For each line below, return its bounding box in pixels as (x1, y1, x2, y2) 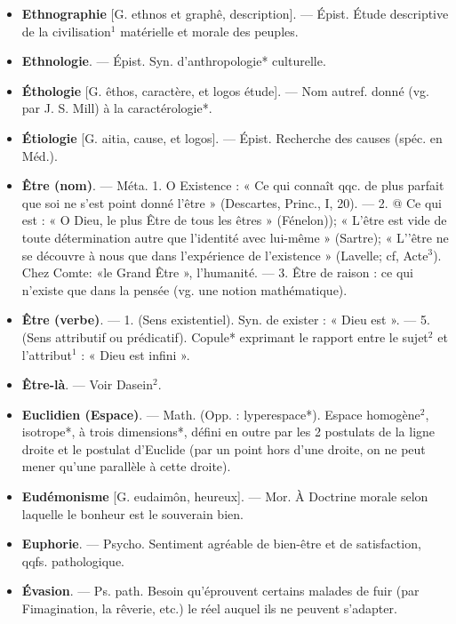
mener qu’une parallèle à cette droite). (21, 457, 231, 476)
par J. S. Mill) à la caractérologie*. (21, 99, 212, 117)
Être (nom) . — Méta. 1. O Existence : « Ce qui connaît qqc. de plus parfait (21, 176, 444, 195)
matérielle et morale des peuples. (120, 21, 299, 40)
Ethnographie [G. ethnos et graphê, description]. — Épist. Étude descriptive (21, 4, 449, 22)
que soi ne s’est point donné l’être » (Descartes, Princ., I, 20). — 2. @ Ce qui (21, 193, 442, 212)
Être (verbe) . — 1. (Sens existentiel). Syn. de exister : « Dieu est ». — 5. (21, 310, 430, 329)
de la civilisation (21, 21, 111, 40)
